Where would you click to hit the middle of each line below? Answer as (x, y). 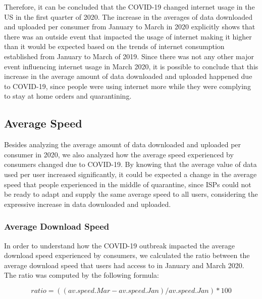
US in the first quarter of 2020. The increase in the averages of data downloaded (128, 16)
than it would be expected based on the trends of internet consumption (114, 46)
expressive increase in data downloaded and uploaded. (88, 204)
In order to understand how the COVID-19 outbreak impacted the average (120, 245)
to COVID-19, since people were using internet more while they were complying (127, 86)
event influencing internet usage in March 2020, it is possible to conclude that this (131, 66)
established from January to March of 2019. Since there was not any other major (129, 56)
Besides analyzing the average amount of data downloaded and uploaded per (123, 144)
